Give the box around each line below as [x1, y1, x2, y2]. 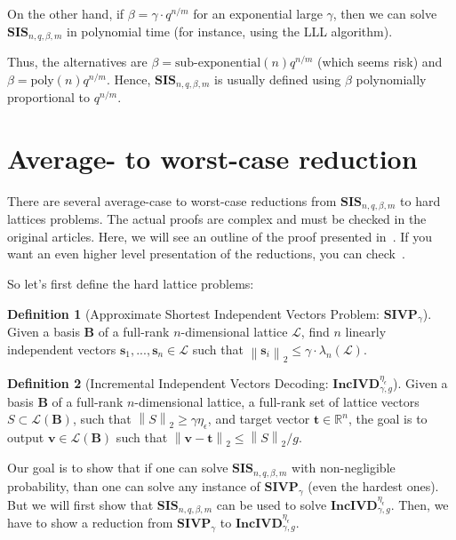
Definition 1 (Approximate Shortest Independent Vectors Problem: [7, 304, 380, 322]
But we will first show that [7, 495, 154, 513]
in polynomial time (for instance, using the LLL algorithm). [67, 21, 393, 40]
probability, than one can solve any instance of [7, 476, 260, 495]
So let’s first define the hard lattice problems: [7, 274, 254, 293]
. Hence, [106, 69, 151, 88]
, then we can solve [332, 4, 437, 22]
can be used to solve [216, 495, 327, 513]
